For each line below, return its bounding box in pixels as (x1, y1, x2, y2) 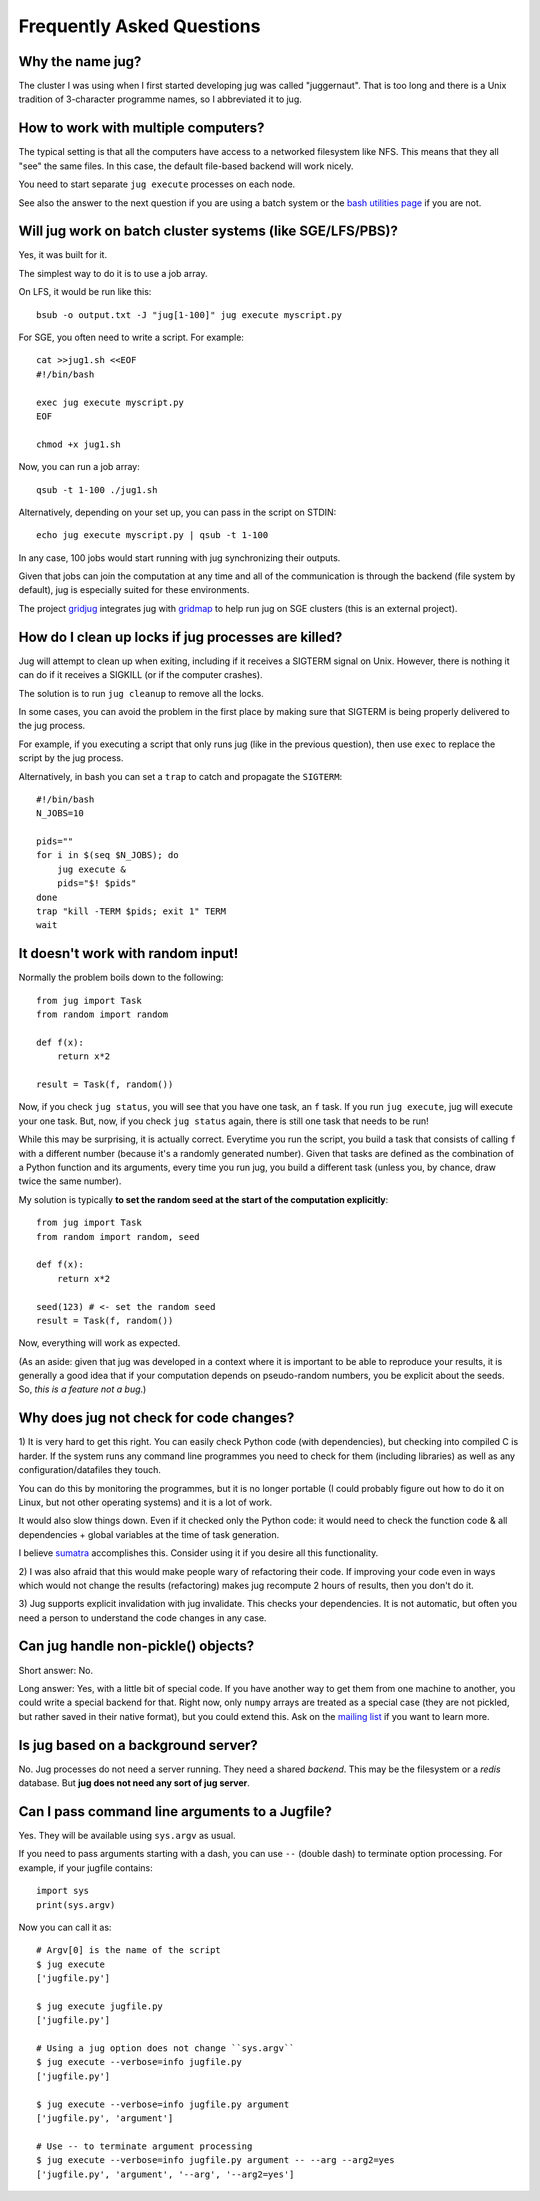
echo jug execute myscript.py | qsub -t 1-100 (36, 530, 269, 541)
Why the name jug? (18, 53, 142, 70)
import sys (36, 1885, 90, 1897)
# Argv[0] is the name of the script (36, 1945, 222, 1956)
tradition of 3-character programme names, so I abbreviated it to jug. (18, 93, 302, 105)
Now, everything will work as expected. (18, 1337, 181, 1349)
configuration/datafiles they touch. (18, 1464, 162, 1476)
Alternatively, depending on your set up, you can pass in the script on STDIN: (18, 506, 337, 518)
